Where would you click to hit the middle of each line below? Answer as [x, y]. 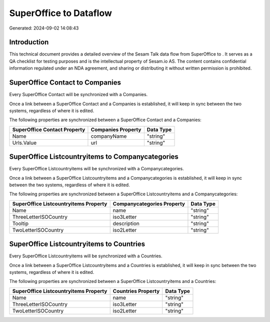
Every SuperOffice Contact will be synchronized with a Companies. [78, 95]
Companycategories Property [149, 204]
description [126, 223]
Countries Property [136, 291]
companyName [109, 136]
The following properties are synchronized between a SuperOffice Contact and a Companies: [105, 120]
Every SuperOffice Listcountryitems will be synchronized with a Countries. [86, 256]
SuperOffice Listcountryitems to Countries [77, 244]
